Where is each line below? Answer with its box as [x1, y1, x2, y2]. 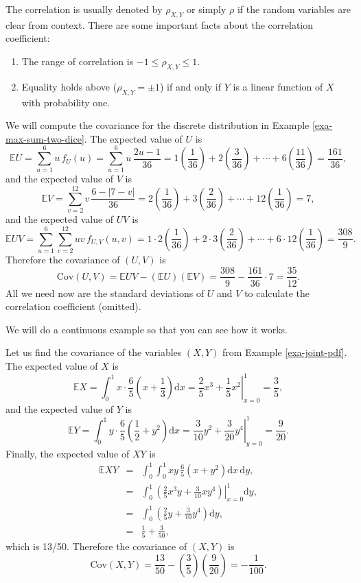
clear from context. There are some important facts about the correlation [5, 17, 314, 32]
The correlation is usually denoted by [5, 2, 163, 16]
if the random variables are [237, 2, 351, 16]
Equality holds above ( [21, 79, 117, 93]
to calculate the [244, 285, 310, 300]
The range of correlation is [21, 53, 134, 68]
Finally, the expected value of [5, 446, 130, 460]
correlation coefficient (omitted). [5, 299, 141, 313]
